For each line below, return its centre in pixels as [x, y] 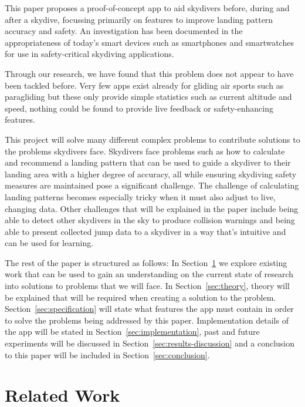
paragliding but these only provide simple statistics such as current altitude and [148, 97]
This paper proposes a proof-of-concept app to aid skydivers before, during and [147, 8]
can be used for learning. [49, 243]
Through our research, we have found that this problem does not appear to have [149, 73]
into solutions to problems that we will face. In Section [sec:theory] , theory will [147, 286]
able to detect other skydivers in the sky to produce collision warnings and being [150, 220]
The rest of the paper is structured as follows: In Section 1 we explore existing [146, 262]
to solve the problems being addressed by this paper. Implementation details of [147, 320]
